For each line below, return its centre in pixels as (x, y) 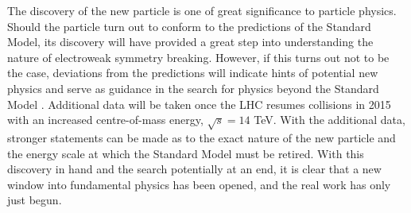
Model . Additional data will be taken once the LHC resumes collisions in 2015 (199, 104)
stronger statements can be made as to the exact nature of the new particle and (202, 137)
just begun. (35, 200)
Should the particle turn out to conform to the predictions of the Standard (189, 26)
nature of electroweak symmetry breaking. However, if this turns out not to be (198, 57)
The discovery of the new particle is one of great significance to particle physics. (202, 10)
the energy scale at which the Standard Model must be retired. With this (186, 153)
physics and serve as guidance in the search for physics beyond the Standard (193, 88)
